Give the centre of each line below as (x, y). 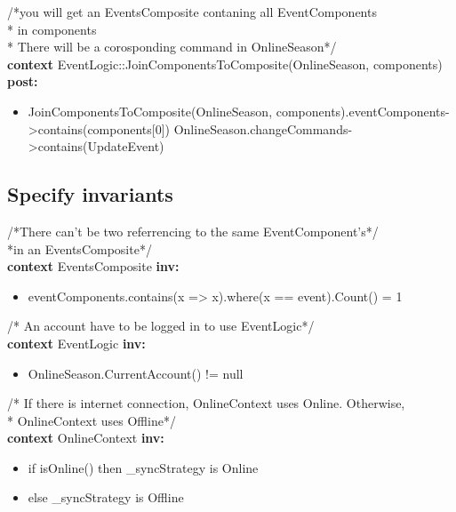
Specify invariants (90, 194)
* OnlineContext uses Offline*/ (92, 420)
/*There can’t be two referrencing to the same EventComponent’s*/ (193, 231)
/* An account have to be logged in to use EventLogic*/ (161, 326)
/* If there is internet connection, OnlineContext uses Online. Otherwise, (206, 403)
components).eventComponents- (363, 111)
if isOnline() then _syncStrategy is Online (143, 467)
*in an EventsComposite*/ (80, 248)
